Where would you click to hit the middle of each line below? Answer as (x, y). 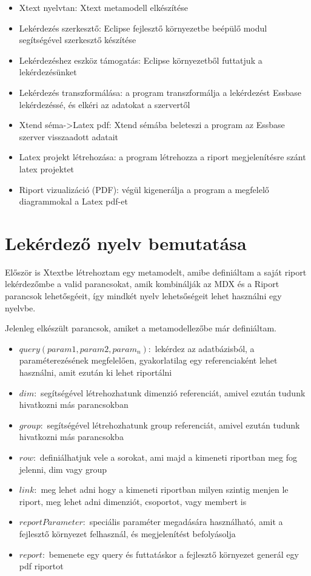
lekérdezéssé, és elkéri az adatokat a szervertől (105, 104)
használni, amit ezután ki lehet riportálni (95, 372)
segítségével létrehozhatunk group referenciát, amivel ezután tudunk (173, 425)
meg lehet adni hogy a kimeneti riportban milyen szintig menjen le (165, 490)
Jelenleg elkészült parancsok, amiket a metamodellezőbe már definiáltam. (141, 328)
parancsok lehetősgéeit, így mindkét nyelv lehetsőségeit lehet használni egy (143, 296)
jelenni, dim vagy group (63, 469)
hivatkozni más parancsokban (74, 405)
